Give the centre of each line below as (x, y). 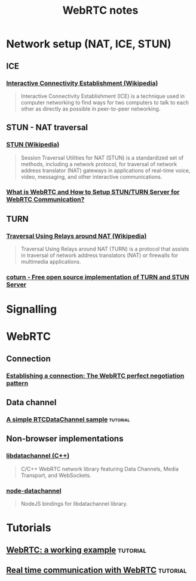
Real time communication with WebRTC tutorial (97, 571)
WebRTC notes (100, 10)
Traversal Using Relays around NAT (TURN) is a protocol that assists (105, 249)
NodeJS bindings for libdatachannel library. (74, 504)
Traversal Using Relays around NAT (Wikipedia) (76, 236)
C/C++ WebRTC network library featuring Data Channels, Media (100, 469)
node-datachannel (34, 491)
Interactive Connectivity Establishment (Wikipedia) (82, 83)
